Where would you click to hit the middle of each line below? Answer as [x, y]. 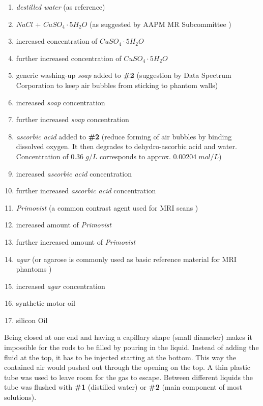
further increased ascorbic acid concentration [86, 191]
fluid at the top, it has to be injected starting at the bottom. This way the [120, 357]
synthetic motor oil [46, 303]
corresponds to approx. [135, 156]
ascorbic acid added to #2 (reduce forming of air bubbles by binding [124, 136]
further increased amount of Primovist [76, 241]
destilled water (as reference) [61, 7]
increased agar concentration [61, 286]
